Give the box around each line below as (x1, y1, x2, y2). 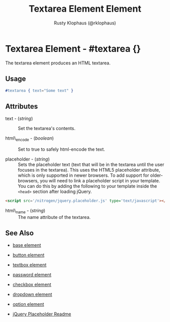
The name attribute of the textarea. (18, 214, 91, 220)
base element (12, 242, 41, 248)
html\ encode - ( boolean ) (5, 135, 54, 142)
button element (12, 252, 45, 258)
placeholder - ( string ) (5, 156, 50, 162)
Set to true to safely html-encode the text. (18, 146, 105, 152)
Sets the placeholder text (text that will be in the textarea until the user (18, 161, 164, 168)
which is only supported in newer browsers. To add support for (18, 172, 149, 178)
